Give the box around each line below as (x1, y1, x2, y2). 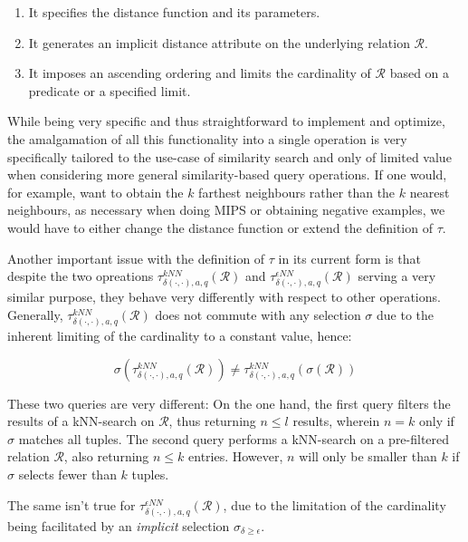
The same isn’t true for (7, 495, 136, 514)
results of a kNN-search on (7, 411, 155, 431)
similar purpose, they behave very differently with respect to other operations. (7, 287, 441, 306)
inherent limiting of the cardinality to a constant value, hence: (7, 326, 352, 345)
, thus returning (168, 411, 256, 431)
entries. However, (188, 447, 283, 466)
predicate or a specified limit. (28, 81, 191, 100)
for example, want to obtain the (7, 182, 184, 201)
